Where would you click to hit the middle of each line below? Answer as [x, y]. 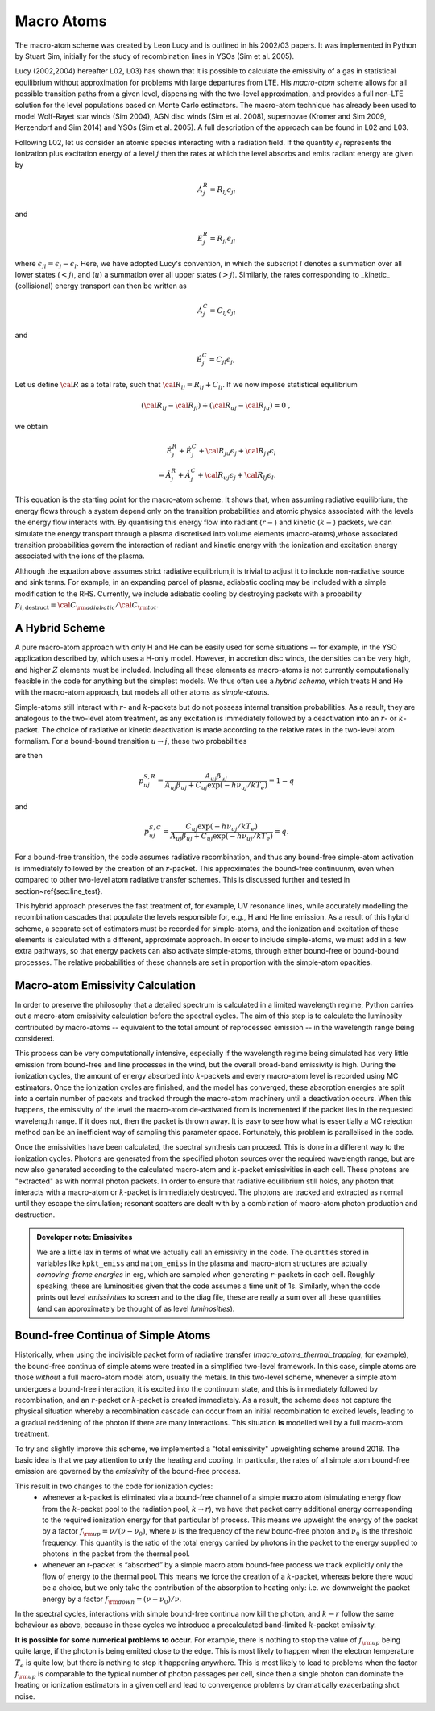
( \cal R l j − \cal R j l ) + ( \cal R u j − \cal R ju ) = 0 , [216, 406]
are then [29, 756]
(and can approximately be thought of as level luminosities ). [136, 1308]
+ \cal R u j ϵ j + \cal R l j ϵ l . [237, 476]
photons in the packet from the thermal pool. [116, 1554]
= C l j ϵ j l [223, 311]
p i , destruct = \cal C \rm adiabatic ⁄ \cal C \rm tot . [87, 605]
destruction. [35, 1215]
